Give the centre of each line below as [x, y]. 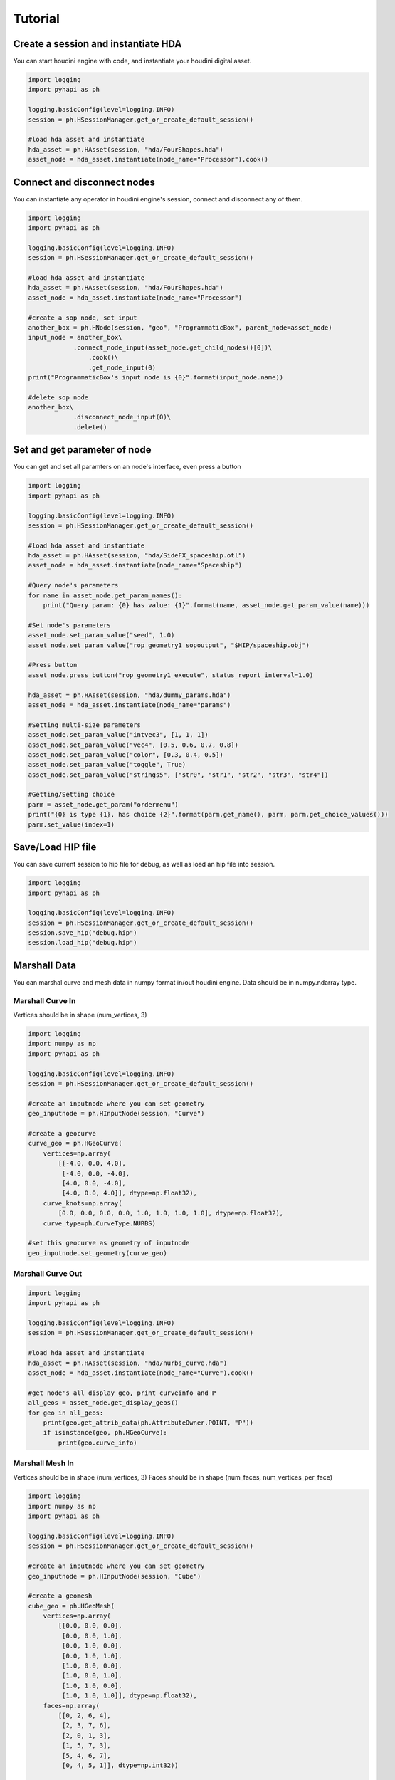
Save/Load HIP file [55, 847]
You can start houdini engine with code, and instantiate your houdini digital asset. [132, 61]
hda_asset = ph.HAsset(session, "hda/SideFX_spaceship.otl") [137, 556]
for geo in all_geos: [66, 1413]
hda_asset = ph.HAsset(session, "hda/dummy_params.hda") [130, 695]
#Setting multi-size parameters [85, 725]
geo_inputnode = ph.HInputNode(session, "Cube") [115, 1576]
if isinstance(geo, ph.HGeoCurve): [105, 1433]
